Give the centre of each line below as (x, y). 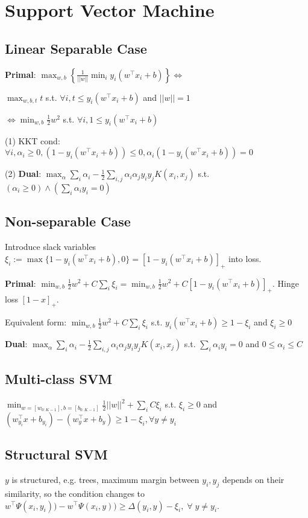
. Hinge (285, 283)
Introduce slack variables (51, 247)
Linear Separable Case (76, 48)
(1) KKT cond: (33, 140)
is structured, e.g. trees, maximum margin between (105, 480)
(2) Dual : (23, 174)
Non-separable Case (68, 221)
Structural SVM (56, 454)
